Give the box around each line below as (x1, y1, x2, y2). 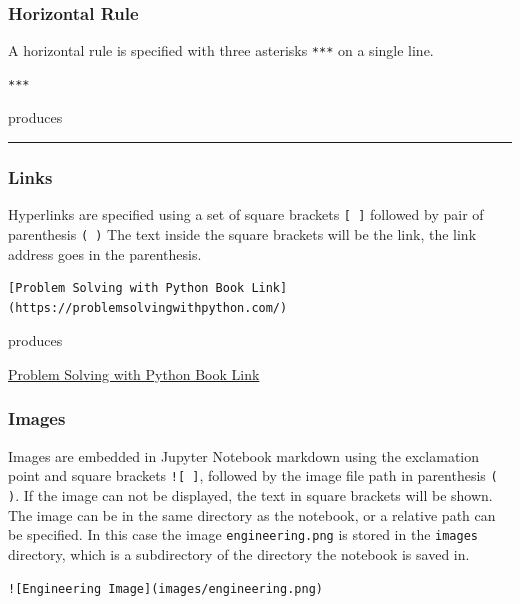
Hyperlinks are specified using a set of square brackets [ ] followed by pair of (8, 204, 484, 225)
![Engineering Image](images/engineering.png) (8, 581, 323, 596)
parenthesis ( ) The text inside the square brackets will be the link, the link (8, 223, 477, 244)
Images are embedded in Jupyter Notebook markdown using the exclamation (8, 445, 480, 466)
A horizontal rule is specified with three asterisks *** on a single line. (8, 40, 434, 61)
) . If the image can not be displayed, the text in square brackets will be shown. (8, 485, 493, 506)
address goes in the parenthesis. (8, 243, 202, 264)
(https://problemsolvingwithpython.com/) (8, 300, 288, 315)
